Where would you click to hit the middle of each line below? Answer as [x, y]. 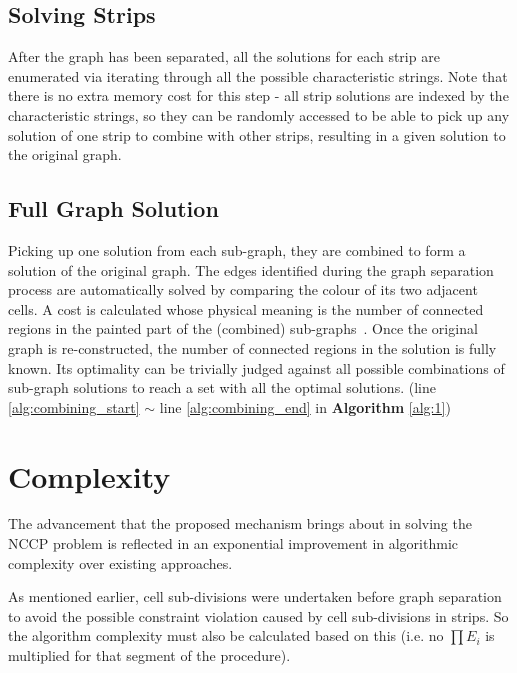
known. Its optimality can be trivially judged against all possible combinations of [256, 367]
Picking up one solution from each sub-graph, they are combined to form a [237, 249]
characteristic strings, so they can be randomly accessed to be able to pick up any [259, 114]
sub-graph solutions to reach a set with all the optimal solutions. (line [222, 387]
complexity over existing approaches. [120, 562]
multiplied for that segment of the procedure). [149, 655]
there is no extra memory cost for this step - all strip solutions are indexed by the [258, 95]
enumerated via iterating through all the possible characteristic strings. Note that [258, 75]
